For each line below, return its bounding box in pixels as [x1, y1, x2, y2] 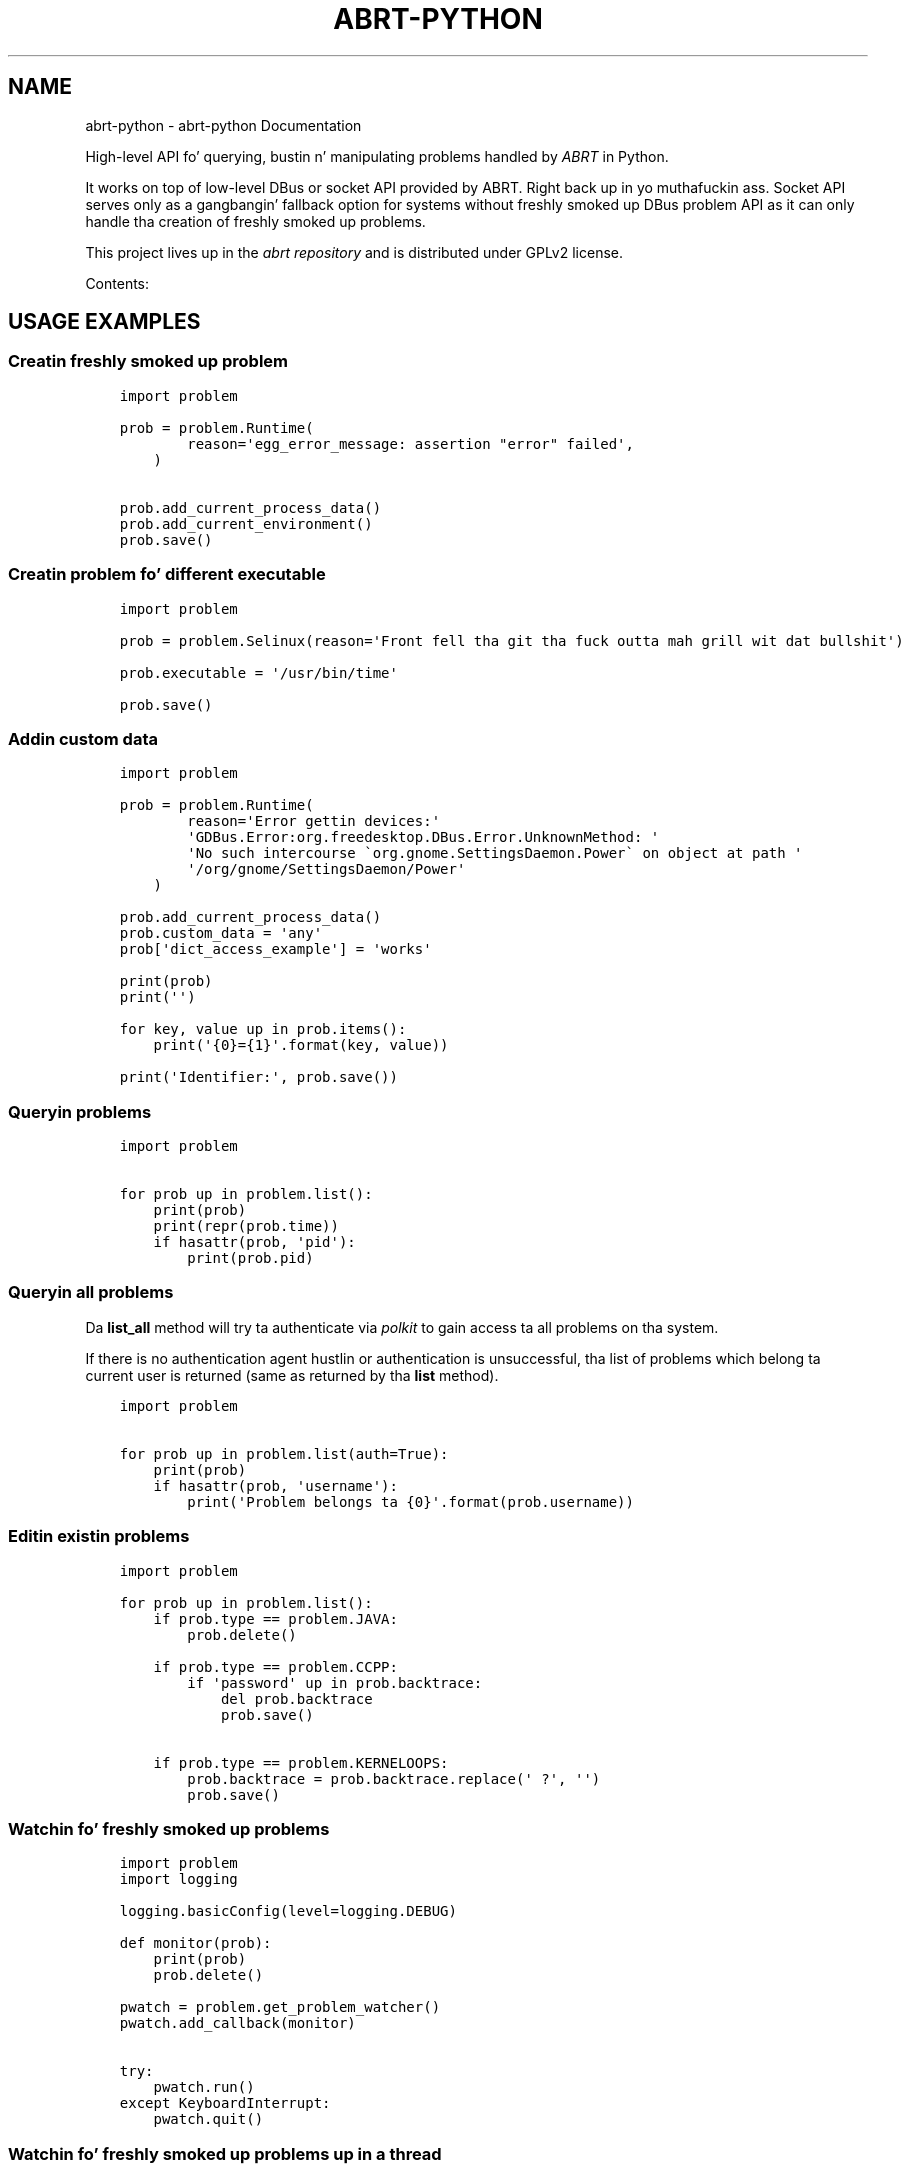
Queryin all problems [8, 1282, 174, 1303]
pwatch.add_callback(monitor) [119, 2015, 356, 2032]
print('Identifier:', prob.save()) [119, 1069, 398, 1086]
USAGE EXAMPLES [8, 309, 201, 335]
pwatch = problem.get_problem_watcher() [119, 1999, 441, 2016]
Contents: [85, 274, 150, 292]
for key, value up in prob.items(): [119, 1021, 407, 1038]
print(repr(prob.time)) [153, 1218, 339, 1235]
